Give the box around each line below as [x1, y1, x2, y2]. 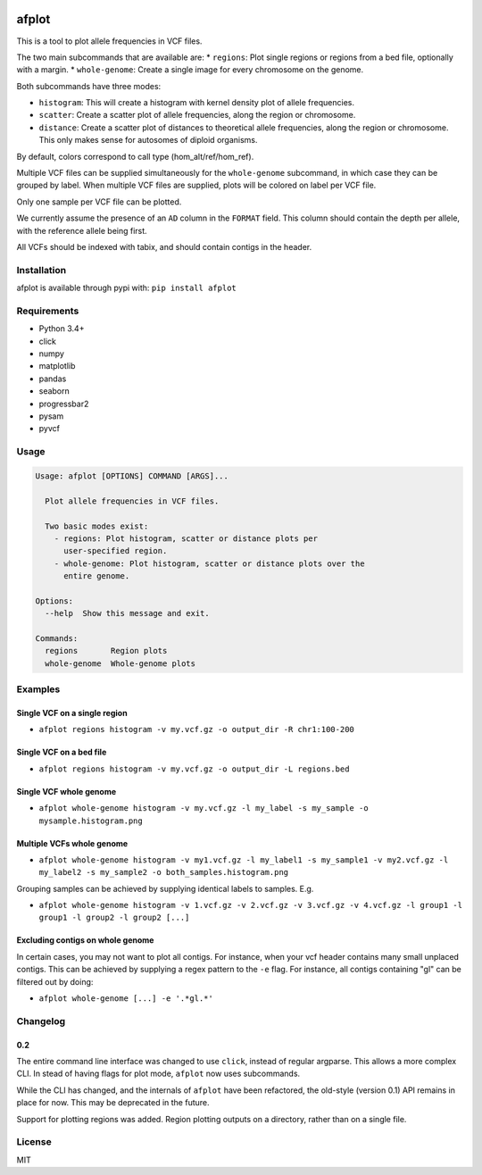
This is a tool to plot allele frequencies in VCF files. [16, 36, 203, 46]
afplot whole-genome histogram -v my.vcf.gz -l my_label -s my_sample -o [38, 804, 370, 813]
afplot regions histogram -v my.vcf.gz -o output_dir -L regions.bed [38, 763, 350, 774]
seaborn [38, 386, 71, 396]
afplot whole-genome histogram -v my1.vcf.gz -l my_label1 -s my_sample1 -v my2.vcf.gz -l [38, 854, 449, 865]
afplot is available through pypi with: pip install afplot [16, 282, 237, 294]
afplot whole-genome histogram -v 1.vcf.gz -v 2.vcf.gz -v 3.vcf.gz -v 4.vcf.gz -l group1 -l [38, 900, 463, 911]
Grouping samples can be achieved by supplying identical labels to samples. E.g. [16, 883, 314, 894]
